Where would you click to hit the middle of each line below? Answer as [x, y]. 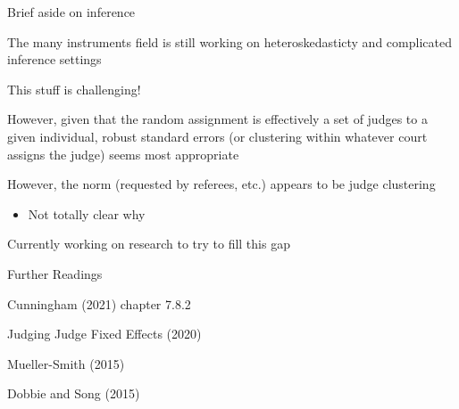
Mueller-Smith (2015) [66, 363]
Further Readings [55, 273]
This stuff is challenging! [74, 89]
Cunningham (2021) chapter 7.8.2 [99, 303]
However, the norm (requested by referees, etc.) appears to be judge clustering [221, 184]
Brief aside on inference [71, 12]
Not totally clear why [87, 213]
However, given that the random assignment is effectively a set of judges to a [217, 119]
